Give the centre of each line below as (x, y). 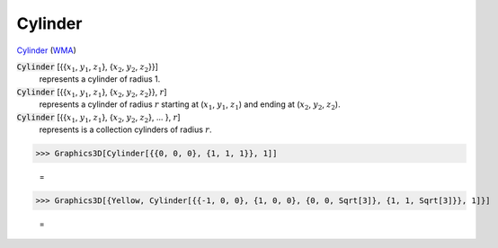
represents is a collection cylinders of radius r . (125, 129)
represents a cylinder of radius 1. (100, 79)
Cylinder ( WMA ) (46, 50)
